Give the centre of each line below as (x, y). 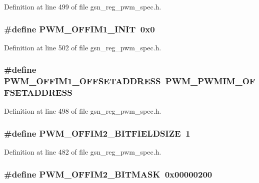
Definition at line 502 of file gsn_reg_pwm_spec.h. (83, 47)
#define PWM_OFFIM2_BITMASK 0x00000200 (108, 174)
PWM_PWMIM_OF (210, 81)
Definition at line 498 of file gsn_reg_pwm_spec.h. (83, 111)
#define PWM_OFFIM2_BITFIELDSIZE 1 (97, 133)
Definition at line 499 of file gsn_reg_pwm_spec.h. (83, 6)
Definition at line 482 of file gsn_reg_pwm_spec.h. (83, 152)
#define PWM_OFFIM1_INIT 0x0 (79, 29)
